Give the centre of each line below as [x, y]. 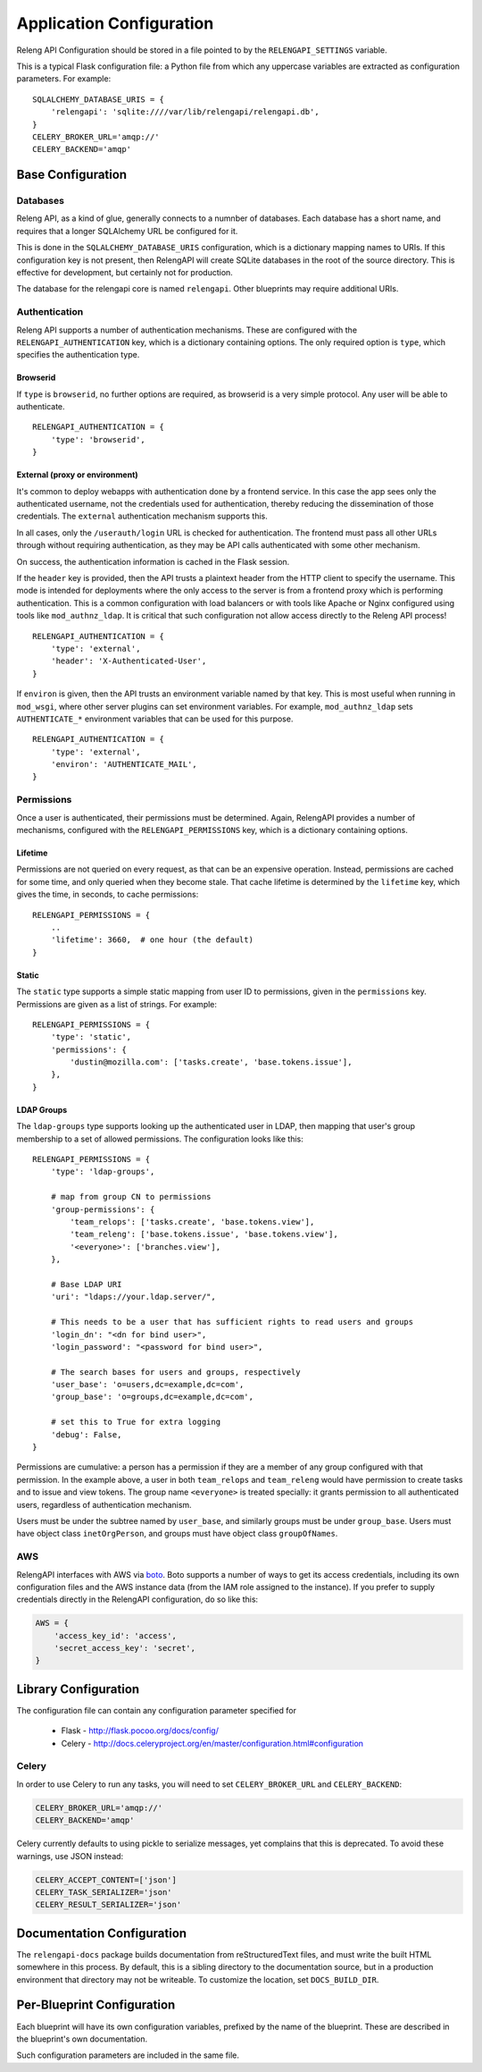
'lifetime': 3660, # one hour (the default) [152, 940]
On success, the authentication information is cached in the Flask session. [153, 561]
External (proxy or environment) [77, 475]
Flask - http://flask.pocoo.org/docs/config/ [140, 1731]
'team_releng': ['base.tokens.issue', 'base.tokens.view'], [204, 1234]
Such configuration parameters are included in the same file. [128, 2055]
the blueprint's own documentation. [82, 2039]
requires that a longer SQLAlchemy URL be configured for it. [127, 231]
